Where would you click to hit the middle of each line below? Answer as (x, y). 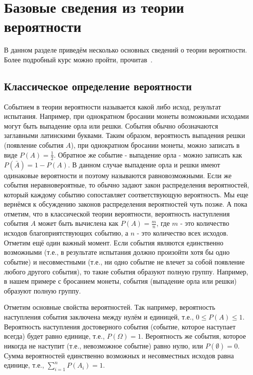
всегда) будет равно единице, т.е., (54, 336)
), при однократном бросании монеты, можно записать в (155, 145)
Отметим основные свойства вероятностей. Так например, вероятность (110, 307)
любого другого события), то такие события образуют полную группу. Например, (126, 271)
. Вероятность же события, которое (193, 336)
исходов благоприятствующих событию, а (66, 233)
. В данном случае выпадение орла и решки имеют (144, 164)
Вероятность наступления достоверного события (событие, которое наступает (120, 326)
